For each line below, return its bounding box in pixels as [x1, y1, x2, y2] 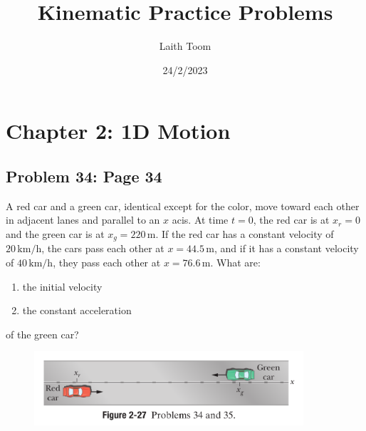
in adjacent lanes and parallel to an [6, 212, 160, 227]
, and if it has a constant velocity [214, 241, 359, 256]
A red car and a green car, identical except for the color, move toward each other [6, 198, 360, 213]
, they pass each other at [53, 254, 161, 269]
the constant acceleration [22, 303, 132, 318]
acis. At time [172, 212, 229, 227]
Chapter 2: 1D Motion [6, 116, 231, 145]
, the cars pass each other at [41, 241, 164, 256]
